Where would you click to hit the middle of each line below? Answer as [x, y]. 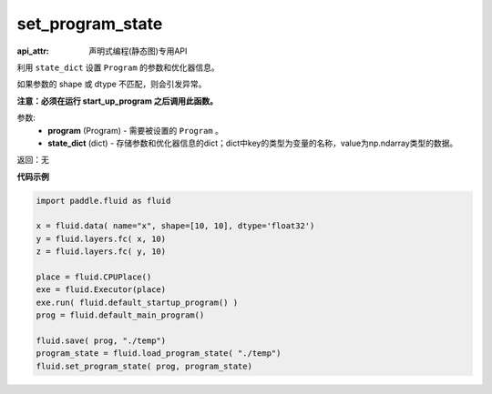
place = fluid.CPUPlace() [94, 277]
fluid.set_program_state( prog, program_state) [144, 366]
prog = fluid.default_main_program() [120, 315]
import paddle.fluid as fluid [103, 201]
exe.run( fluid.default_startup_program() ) [137, 302]
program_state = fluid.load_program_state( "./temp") [159, 354]
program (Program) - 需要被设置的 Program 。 [135, 130]
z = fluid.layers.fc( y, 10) [101, 252]
